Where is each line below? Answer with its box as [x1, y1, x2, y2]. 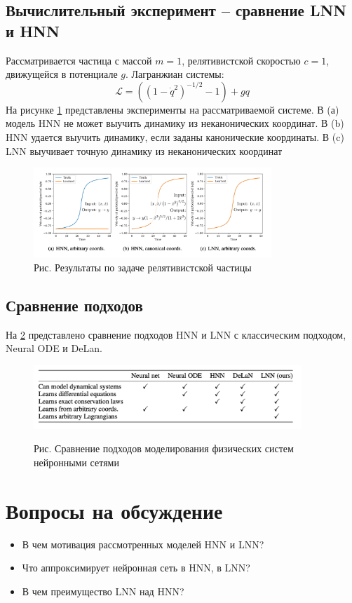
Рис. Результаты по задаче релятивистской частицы [34, 259, 252, 274]
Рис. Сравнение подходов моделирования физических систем [34, 441, 294, 456]
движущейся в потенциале [6, 67, 118, 81]
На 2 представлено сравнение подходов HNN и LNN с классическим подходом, [6, 327, 346, 341]
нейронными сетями [34, 455, 119, 470]
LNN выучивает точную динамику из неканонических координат [6, 143, 283, 158]
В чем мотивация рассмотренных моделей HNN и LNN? [22, 536, 264, 551]
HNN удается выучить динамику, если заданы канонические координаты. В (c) [6, 129, 344, 144]
